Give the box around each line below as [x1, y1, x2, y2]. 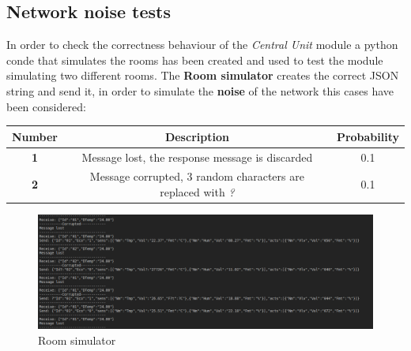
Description [164, 128, 229, 144]
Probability [336, 128, 399, 144]
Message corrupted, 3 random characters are [89, 168, 304, 185]
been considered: [6, 98, 86, 114]
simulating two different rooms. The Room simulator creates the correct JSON [6, 67, 399, 84]
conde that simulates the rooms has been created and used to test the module [6, 51, 383, 68]
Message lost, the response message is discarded [81, 148, 313, 165]
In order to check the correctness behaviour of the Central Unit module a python [6, 36, 398, 53]
